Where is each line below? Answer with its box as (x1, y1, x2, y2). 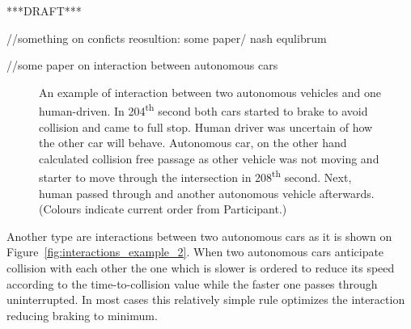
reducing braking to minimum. (6, 306, 158, 323)
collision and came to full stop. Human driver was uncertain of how (39, 118, 373, 135)
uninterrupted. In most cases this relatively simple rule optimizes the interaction (6, 291, 405, 308)
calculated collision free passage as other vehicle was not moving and (39, 150, 379, 167)
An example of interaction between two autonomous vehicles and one (39, 83, 381, 100)
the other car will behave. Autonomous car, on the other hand (39, 134, 347, 151)
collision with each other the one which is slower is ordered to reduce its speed (6, 259, 395, 276)
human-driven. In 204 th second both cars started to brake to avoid (39, 100, 368, 120)
